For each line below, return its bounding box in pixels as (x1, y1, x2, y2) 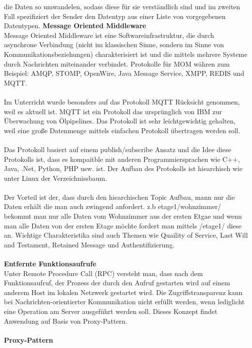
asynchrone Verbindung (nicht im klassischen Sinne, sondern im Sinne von (4, 39, 224, 50)
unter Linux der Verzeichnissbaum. (4, 173, 107, 183)
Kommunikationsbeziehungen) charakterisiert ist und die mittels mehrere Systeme (4, 49, 248, 59)
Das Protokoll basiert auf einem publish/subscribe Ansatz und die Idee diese (4, 144, 231, 154)
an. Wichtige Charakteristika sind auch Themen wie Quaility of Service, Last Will (4, 230, 248, 240)
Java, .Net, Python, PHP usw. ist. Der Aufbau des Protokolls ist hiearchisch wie (4, 163, 243, 174)
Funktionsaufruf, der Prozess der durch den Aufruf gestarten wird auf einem (4, 278, 230, 288)
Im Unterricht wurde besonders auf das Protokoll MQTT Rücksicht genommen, (4, 96, 240, 106)
